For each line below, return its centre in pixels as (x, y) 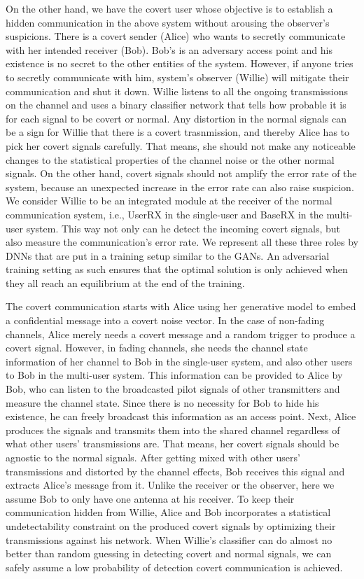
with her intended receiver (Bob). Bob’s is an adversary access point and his (169, 49)
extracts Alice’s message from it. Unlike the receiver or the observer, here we (170, 485)
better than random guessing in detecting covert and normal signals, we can (169, 553)
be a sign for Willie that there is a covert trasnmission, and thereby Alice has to (178, 132)
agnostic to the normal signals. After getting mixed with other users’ (153, 457)
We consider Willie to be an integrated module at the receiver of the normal (169, 201)
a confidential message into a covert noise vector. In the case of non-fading (165, 320)
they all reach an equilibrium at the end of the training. (125, 282)
